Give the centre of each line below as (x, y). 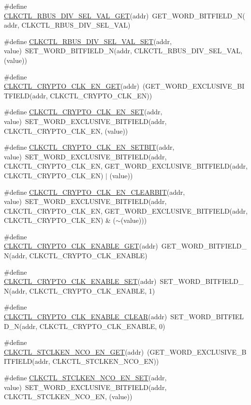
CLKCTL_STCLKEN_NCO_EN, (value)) (68, 397)
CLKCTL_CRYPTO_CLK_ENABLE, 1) (92, 290)
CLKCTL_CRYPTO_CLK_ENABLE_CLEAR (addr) (86, 317)
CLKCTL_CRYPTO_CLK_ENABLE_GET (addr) (81, 246)
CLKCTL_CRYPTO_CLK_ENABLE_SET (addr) (80, 281)
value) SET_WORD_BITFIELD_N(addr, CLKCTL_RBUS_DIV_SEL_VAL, (123, 51)
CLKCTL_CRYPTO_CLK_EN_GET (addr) (72, 86)
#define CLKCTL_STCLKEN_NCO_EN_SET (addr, (85, 377)
